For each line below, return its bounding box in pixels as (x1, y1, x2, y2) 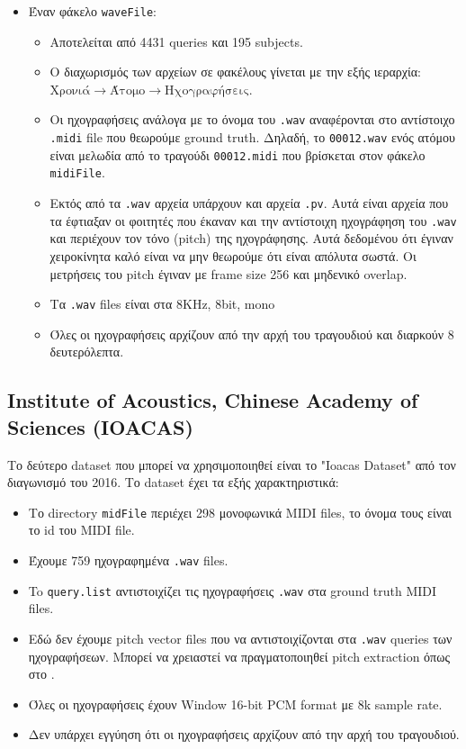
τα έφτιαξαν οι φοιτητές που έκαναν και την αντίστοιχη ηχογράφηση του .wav (49, 211, 457, 230)
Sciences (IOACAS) (7, 412, 193, 440)
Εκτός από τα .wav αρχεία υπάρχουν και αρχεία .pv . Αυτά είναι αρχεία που (49, 194, 449, 212)
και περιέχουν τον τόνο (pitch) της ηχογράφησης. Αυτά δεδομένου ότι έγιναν (49, 229, 453, 248)
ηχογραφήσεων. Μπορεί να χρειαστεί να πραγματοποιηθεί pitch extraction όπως (28, 646, 450, 665)
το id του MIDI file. (28, 520, 135, 539)
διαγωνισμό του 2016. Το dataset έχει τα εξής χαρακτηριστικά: (7, 473, 339, 492)
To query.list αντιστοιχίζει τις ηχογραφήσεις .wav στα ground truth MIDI (28, 581, 437, 600)
